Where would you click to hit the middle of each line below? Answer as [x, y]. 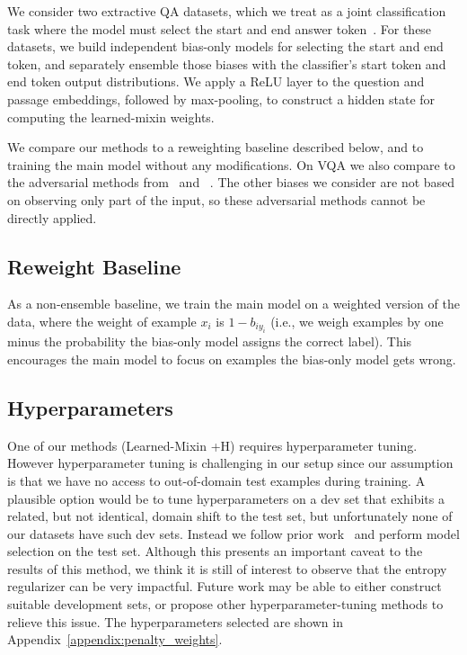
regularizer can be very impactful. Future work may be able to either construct [225, 586]
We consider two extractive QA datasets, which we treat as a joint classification [227, 11]
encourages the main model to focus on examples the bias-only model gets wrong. [232, 359]
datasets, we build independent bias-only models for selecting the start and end [225, 46]
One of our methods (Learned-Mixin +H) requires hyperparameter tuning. [212, 445]
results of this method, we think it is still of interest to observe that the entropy [227, 568]
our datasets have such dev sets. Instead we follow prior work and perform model [233, 533]
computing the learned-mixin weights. [111, 117]
